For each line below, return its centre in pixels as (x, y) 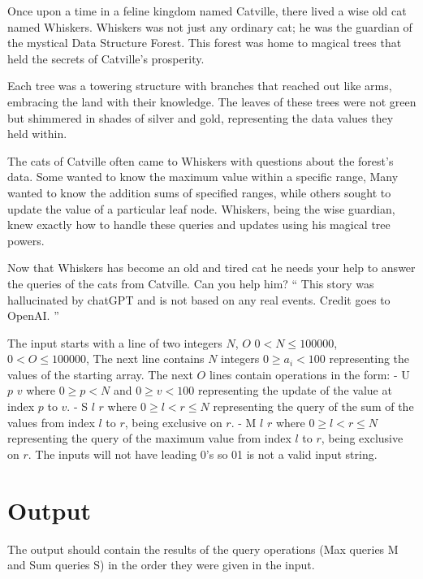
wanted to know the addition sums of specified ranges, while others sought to (199, 192)
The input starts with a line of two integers (115, 342)
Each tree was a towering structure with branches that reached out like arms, (200, 86)
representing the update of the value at (295, 390)
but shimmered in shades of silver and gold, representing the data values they (201, 117)
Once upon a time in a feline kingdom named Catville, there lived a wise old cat (207, 11)
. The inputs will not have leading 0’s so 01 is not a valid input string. (203, 454)
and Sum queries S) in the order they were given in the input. (161, 565)
